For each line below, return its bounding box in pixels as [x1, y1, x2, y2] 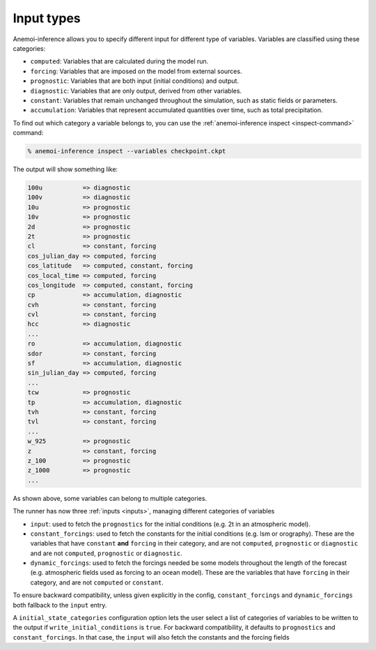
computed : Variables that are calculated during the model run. [30, 57, 209, 65]
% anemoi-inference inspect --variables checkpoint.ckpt [27, 147, 226, 155]
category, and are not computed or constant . [30, 578, 164, 587]
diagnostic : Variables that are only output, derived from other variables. [30, 86, 242, 95]
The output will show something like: [13, 165, 118, 173]
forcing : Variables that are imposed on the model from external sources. [30, 67, 242, 75]
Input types [13, 10, 81, 26]
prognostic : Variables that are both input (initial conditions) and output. [30, 77, 240, 85]
